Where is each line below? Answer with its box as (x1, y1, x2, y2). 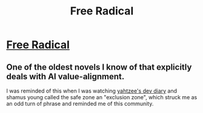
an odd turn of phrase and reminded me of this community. (6, 100, 154, 107)
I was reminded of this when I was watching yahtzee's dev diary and (6, 87, 178, 94)
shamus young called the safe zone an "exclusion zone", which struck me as (6, 94, 198, 100)
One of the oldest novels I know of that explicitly (6, 62, 192, 72)
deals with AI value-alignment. (6, 71, 125, 82)
